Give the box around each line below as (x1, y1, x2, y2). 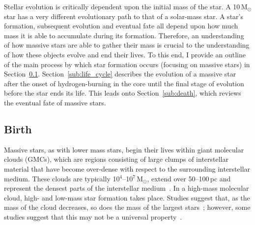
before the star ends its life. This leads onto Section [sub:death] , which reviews (4, 88, 241, 98)
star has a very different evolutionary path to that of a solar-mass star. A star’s (4, 11, 243, 21)
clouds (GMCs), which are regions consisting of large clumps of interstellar (4, 154, 228, 164)
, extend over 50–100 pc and (147, 173, 231, 183)
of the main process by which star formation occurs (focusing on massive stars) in (4, 59, 250, 69)
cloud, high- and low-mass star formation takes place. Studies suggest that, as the (4, 192, 250, 202)
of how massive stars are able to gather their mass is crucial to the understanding (4, 40, 250, 50)
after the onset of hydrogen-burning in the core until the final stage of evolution (4, 78, 244, 88)
